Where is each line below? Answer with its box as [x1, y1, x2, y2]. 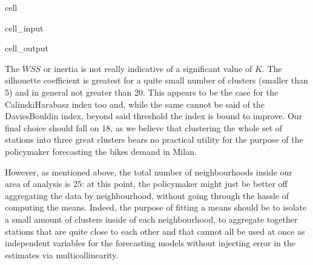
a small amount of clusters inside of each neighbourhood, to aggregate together [5, 212, 298, 225]
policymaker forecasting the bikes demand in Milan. [5, 145, 197, 157]
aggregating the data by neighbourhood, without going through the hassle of [5, 189, 289, 201]
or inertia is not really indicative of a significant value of [43, 62, 252, 74]
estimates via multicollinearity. [5, 248, 119, 261]
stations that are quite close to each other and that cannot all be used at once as [5, 224, 305, 237]
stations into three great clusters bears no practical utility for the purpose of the [5, 133, 303, 146]
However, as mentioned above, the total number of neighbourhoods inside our [5, 165, 292, 178]
